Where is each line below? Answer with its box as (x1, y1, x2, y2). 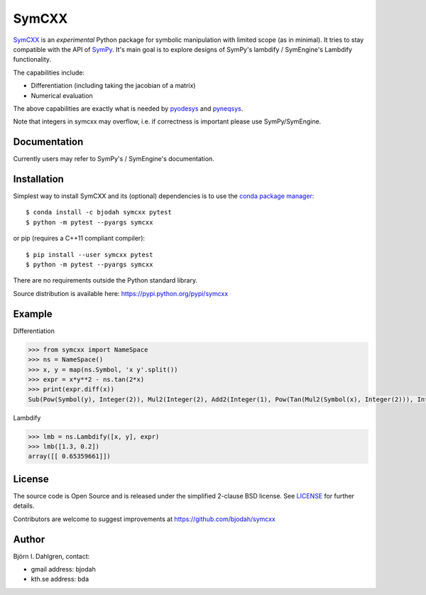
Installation (13, 173, 64, 185)
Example (13, 307, 53, 320)
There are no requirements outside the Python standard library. (13, 276, 198, 285)
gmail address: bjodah (31, 565, 96, 573)
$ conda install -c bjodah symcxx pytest (26, 208, 172, 217)
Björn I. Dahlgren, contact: (13, 552, 90, 560)
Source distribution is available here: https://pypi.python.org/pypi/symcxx (13, 289, 229, 297)
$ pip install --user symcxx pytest (26, 251, 153, 258)
